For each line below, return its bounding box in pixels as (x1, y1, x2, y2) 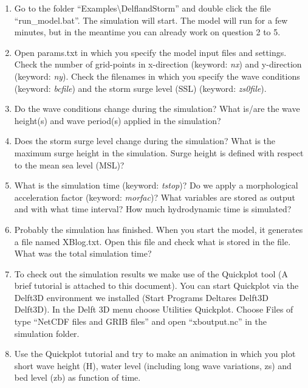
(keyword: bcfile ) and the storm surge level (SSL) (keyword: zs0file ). (14, 81, 267, 94)
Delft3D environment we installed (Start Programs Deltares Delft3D (14, 291, 269, 303)
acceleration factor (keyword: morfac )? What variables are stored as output (14, 190, 295, 203)
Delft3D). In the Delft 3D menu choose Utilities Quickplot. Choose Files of (14, 303, 293, 316)
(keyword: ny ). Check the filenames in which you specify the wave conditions (14, 69, 300, 82)
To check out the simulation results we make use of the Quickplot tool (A (14, 267, 289, 280)
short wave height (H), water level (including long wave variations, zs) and (14, 359, 292, 372)
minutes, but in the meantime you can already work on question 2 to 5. (14, 26, 281, 38)
